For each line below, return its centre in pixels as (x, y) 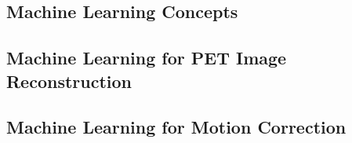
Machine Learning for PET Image (147, 58)
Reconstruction (69, 81)
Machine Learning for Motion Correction (176, 127)
